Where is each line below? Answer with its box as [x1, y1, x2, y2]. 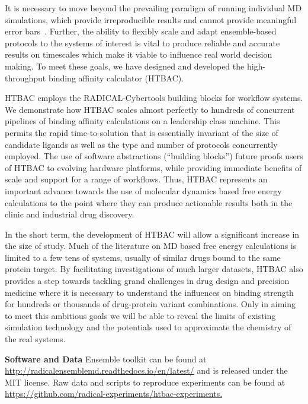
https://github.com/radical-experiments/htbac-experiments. [5, 387, 223, 400]
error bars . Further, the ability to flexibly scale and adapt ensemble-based [5, 25, 277, 37]
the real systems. [5, 333, 66, 345]
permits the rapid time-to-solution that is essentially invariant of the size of [5, 126, 278, 138]
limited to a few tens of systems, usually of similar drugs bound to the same [5, 251, 281, 263]
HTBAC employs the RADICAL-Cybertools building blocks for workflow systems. [5, 91, 303, 104]
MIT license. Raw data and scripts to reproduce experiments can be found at [5, 375, 285, 388]
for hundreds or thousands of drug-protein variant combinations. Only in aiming [5, 298, 296, 310]
